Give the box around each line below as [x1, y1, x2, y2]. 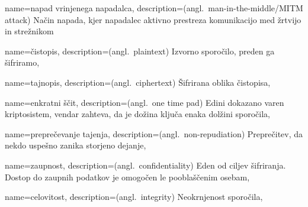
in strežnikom [5, 25, 54, 37]
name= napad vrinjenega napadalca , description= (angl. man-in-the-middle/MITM [5, 2, 303, 14]
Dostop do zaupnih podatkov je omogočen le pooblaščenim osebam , [5, 170, 250, 183]
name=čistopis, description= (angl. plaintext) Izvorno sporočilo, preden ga [5, 44, 275, 57]
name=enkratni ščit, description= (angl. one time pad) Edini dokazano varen [5, 96, 284, 108]
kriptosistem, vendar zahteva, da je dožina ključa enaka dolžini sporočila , [5, 108, 270, 120]
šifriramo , [5, 56, 40, 69]
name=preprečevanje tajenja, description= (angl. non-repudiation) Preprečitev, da [5, 127, 303, 140]
